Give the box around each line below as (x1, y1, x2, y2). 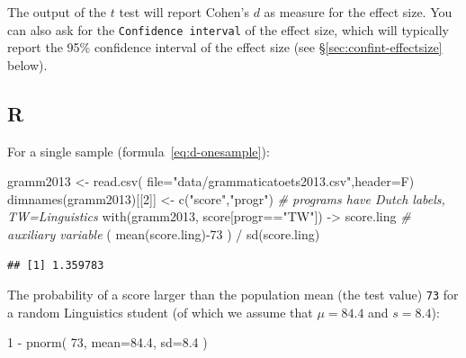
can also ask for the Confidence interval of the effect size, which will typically (7, 20, 449, 39)
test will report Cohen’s (119, 3, 249, 21)
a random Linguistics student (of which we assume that (7, 302, 313, 321)
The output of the (7, 3, 107, 21)
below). (7, 55, 48, 74)
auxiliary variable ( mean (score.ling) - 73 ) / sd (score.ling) (7, 225, 320, 244)
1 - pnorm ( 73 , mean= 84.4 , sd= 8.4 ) (7, 333, 208, 352)
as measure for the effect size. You (264, 3, 453, 21)
